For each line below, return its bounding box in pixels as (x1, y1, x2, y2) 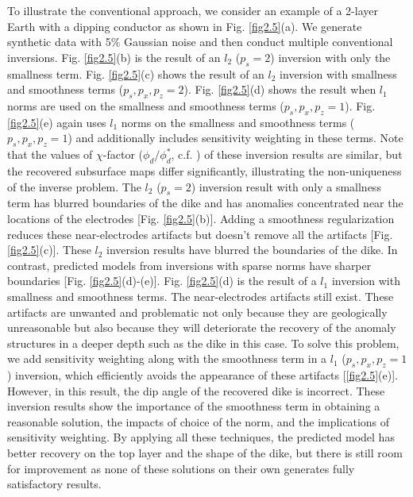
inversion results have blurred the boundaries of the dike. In (106, 241, 398, 258)
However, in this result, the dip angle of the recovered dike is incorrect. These (7, 382, 385, 399)
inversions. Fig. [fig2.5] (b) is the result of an (7, 48, 221, 65)
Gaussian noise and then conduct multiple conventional (124, 33, 393, 50)
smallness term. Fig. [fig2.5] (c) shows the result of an (7, 65, 264, 82)
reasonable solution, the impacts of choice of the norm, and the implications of (7, 413, 390, 430)
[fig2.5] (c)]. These (7, 241, 91, 258)
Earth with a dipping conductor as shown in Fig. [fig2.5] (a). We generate (7, 17, 362, 34)
